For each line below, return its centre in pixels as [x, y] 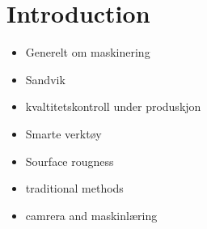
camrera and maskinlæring [91, 215]
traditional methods [74, 188]
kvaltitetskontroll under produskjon [113, 106]
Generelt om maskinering [88, 52]
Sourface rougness [70, 161]
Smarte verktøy [63, 133]
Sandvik [45, 79]
